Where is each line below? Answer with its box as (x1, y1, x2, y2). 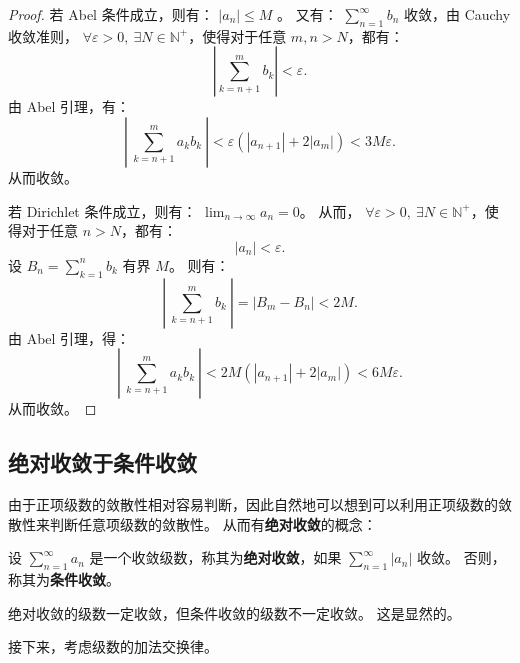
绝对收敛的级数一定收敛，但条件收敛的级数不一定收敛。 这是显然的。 (8, 602, 461, 623)
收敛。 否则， (416, 547, 506, 568)
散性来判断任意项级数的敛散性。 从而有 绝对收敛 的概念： (8, 513, 377, 534)
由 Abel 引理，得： (8, 327, 131, 348)
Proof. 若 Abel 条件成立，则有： (8, 4, 214, 24)
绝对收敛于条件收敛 (8, 447, 197, 478)
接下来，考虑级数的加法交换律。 (8, 636, 218, 657)
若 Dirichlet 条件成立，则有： (8, 200, 197, 221)
